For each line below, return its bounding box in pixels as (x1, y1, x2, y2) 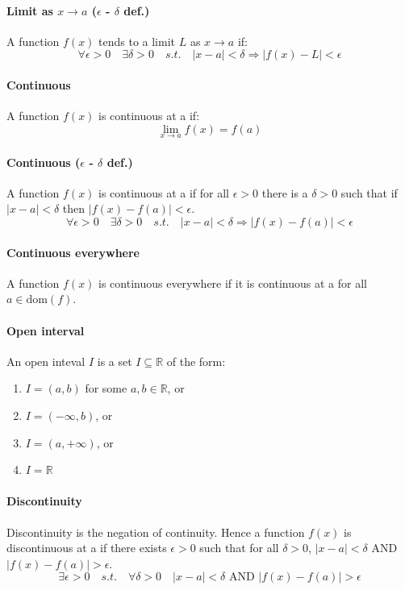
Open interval (6, 322, 85, 339)
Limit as (6, 2, 53, 19)
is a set (97, 352, 132, 369)
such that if (340, 184, 398, 201)
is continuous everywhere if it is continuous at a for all (98, 274, 367, 291)
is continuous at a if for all (98, 184, 230, 201)
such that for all (199, 539, 279, 556)
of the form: (166, 352, 226, 369)
